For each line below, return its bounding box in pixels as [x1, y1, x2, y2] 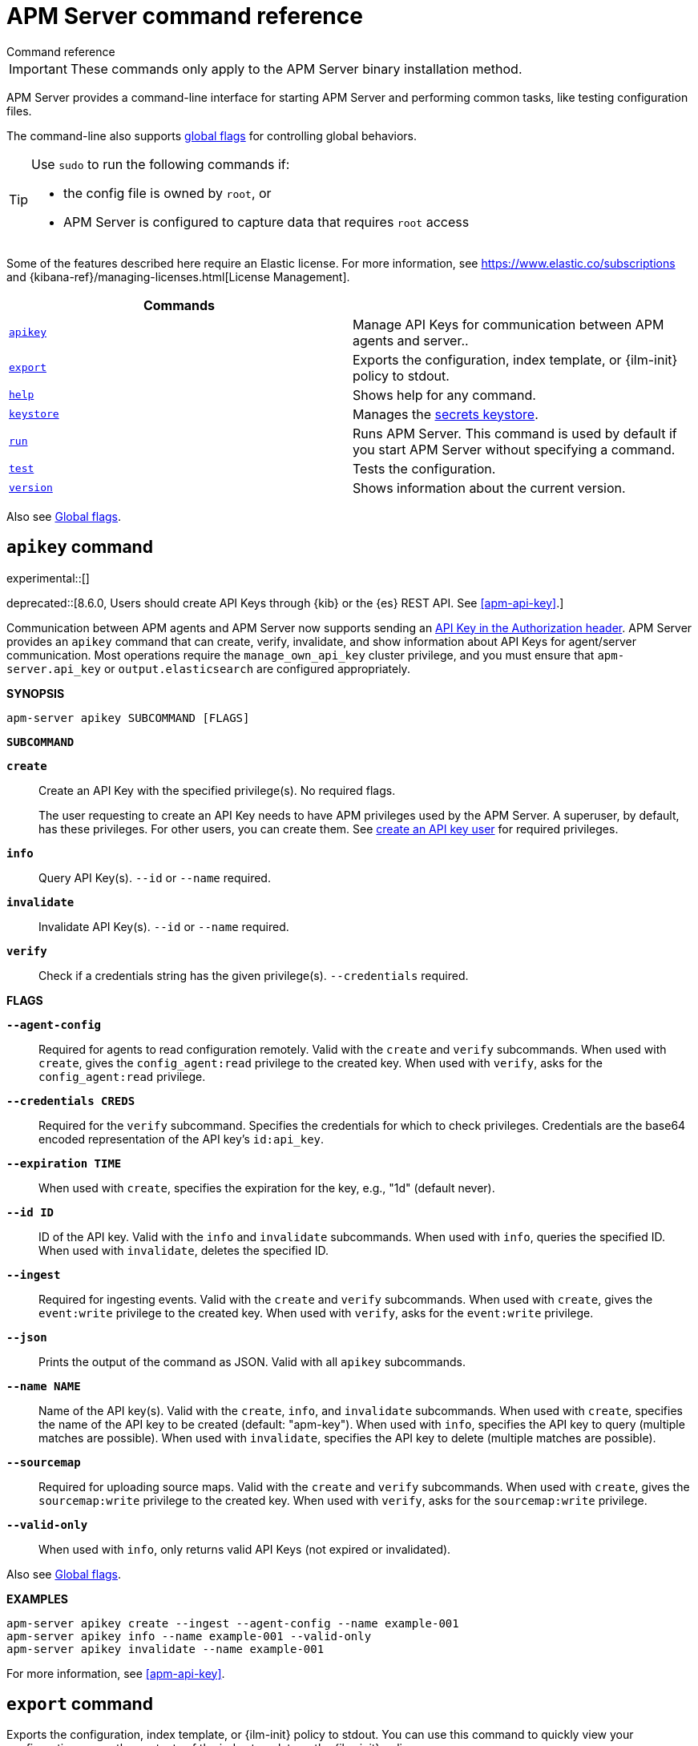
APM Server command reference [6, 2, 363, 30]
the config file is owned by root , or [63, 184, 272, 201]
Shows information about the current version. [353, 479, 626, 496]
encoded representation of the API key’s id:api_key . [38, 1131, 325, 1146]
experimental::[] [6, 571, 90, 585]
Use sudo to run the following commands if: [31, 155, 290, 172]
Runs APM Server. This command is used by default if [353, 425, 677, 442]
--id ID [6, 1205, 54, 1219]
